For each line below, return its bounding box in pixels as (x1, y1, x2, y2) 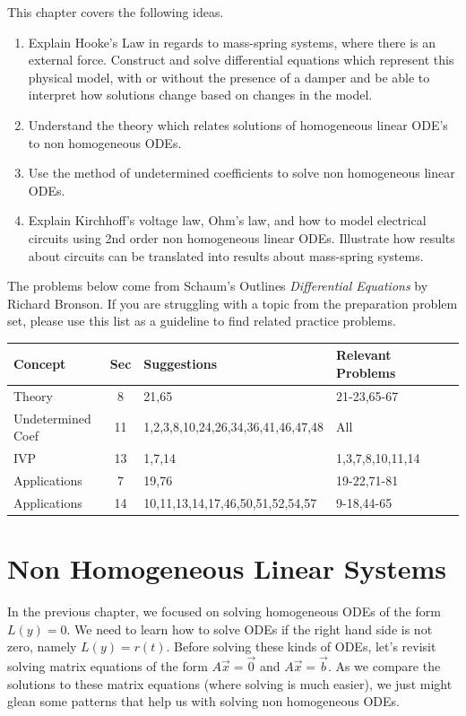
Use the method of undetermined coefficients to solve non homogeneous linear (28, 163, 455, 182)
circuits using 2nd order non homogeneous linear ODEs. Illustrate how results (28, 228, 455, 247)
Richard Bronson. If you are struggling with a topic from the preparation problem (7, 293, 458, 312)
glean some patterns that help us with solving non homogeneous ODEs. (7, 692, 401, 711)
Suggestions (143, 354, 218, 373)
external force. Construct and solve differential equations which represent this (28, 50, 454, 69)
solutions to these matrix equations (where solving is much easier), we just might (7, 674, 453, 693)
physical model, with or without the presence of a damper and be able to (28, 67, 430, 86)
